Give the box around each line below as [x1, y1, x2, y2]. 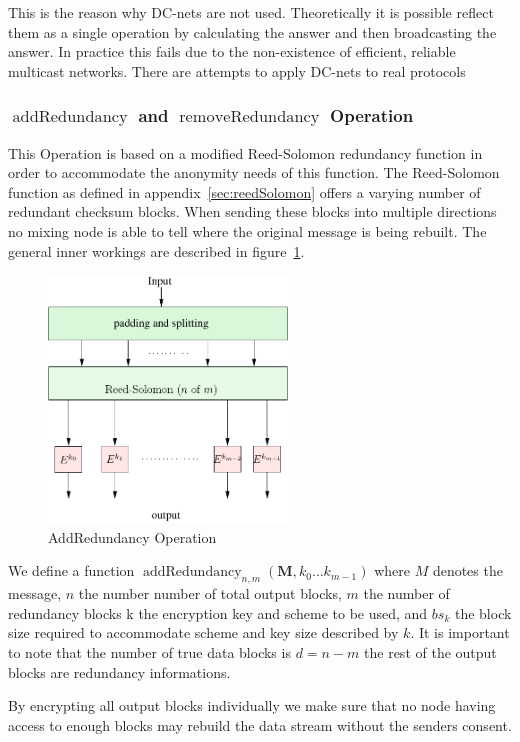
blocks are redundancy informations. [8, 661, 231, 682]
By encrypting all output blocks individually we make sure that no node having [8, 695, 496, 716]
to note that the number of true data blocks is [8, 641, 291, 662]
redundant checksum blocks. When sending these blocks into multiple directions [8, 201, 497, 222]
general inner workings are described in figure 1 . [8, 240, 305, 261]
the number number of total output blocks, [78, 583, 342, 604]
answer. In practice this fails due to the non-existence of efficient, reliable [8, 41, 456, 62]
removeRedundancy [179, 109, 320, 126]
